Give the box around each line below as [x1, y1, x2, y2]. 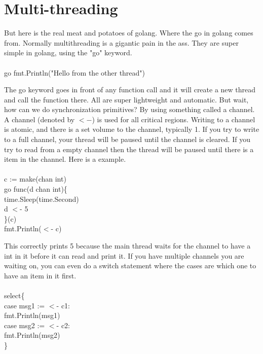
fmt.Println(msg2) [4, 330, 60, 340]
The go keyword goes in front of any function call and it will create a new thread [4, 84, 256, 95]
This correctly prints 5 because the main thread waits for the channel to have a [4, 240, 251, 251]
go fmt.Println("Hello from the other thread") [4, 67, 145, 78]
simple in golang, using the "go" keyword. [4, 47, 132, 58]
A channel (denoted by [4, 114, 75, 124]
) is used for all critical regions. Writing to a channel [92, 114, 255, 124]
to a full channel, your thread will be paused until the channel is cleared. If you [4, 134, 251, 145]
